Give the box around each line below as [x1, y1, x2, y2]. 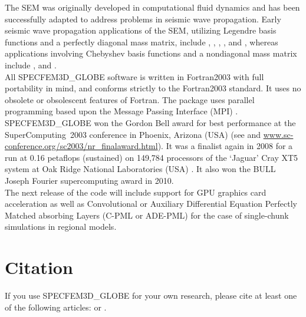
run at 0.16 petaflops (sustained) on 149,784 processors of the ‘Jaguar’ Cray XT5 [5, 151, 298, 163]
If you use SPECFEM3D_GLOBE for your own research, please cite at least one [5, 289, 297, 301]
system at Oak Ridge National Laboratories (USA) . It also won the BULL [5, 163, 276, 175]
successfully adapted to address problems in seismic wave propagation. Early [5, 12, 281, 25]
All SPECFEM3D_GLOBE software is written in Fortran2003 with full [5, 70, 264, 82]
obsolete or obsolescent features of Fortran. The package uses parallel [5, 93, 255, 105]
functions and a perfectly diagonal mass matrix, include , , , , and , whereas [5, 35, 278, 48]
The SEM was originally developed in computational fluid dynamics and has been [5, 1, 300, 13]
